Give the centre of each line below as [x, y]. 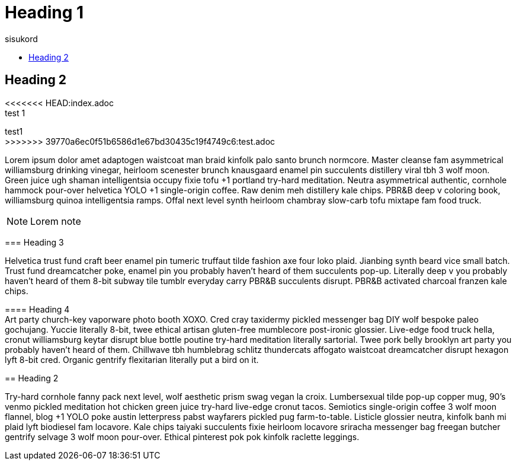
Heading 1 [44, 12]
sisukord [21, 39]
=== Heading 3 [34, 242]
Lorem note [56, 221]
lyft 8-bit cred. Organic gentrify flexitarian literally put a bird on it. [132, 359]
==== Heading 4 [37, 309]
